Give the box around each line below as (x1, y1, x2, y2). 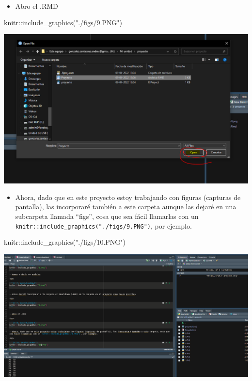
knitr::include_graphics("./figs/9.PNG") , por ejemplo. (15, 220, 192, 231)
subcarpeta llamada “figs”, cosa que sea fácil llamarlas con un (15, 211, 199, 221)
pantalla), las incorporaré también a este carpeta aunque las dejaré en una (15, 201, 236, 212)
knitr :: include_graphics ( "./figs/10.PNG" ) (4, 237, 126, 247)
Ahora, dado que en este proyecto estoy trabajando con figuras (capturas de (15, 192, 241, 202)
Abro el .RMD (15, 1, 58, 11)
